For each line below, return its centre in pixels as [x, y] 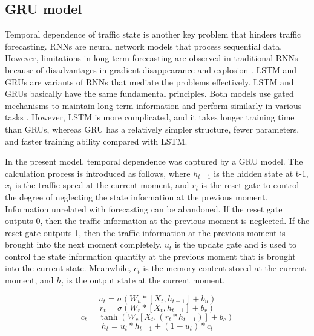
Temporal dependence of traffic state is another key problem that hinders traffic [153, 34]
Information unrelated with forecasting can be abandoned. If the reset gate [144, 209]
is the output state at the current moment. [146, 280]
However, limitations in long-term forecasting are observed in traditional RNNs [152, 58]
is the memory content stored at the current [224, 268]
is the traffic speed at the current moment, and [102, 185]
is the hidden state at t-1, [261, 173]
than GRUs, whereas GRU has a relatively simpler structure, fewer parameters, [152, 129]
